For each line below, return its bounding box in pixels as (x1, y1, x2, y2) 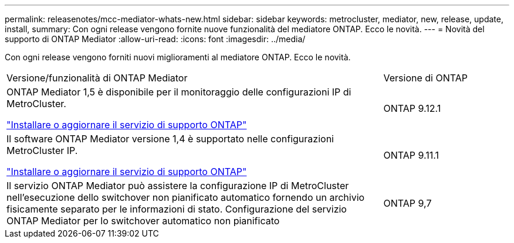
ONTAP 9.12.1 (383, 102, 441, 114)
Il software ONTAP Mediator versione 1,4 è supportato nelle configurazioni (6, 133, 334, 145)
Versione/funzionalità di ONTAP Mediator (6, 72, 188, 84)
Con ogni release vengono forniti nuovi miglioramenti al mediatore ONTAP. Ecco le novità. (5, 52, 351, 62)
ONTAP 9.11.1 (383, 149, 439, 161)
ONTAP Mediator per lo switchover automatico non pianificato (6, 215, 280, 227)
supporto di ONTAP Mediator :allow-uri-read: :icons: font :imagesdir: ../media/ (5, 34, 306, 44)
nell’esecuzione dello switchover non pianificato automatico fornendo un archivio (6, 191, 365, 203)
